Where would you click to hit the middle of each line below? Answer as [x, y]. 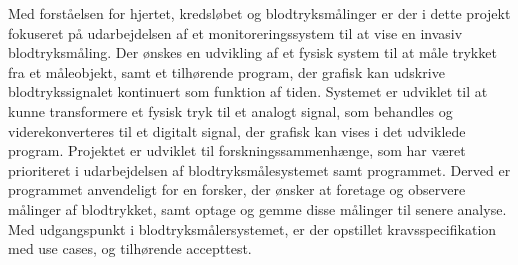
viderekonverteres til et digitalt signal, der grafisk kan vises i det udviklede [237, 130]
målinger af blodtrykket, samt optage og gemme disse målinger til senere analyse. [257, 208]
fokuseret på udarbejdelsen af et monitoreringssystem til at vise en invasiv [235, 32]
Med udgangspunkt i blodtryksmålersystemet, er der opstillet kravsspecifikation [252, 228]
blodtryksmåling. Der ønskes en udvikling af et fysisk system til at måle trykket [252, 52]
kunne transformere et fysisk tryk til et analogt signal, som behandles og [230, 110]
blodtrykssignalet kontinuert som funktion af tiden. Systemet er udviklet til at [248, 91]
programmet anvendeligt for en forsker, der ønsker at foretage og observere [237, 189]
